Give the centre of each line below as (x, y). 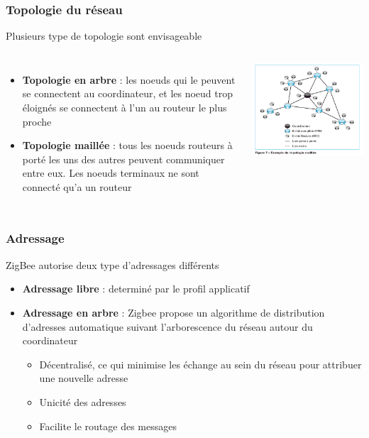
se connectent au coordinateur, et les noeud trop (128, 93)
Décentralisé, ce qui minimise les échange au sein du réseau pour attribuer (200, 364)
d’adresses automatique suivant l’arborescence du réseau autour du (167, 326)
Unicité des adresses (83, 401)
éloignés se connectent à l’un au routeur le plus (125, 107)
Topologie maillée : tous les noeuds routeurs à (127, 145)
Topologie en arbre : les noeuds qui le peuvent (129, 79)
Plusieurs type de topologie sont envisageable (104, 36)
